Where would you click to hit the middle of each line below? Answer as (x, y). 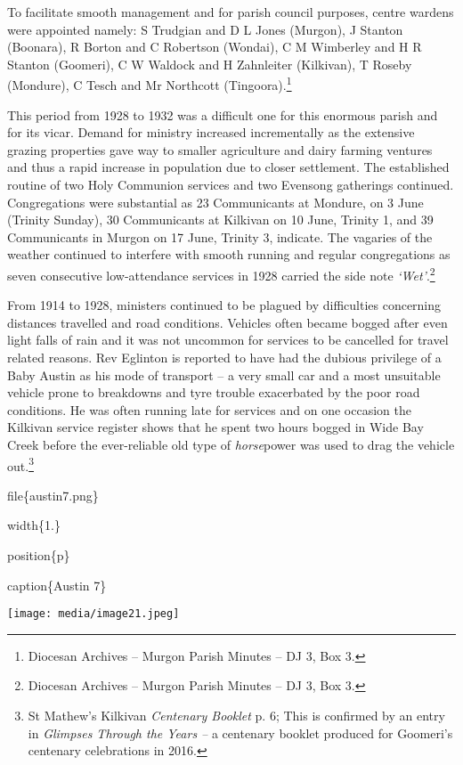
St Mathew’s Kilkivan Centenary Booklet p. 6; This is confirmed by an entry (236, 716)
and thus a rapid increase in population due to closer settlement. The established (228, 167)
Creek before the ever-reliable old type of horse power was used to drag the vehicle (231, 444)
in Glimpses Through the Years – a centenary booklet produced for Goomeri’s (240, 732)
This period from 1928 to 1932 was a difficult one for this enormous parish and (223, 114)
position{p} (39, 555)
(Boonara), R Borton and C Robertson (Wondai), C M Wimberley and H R (215, 47)
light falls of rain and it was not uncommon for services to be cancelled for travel (228, 340)
